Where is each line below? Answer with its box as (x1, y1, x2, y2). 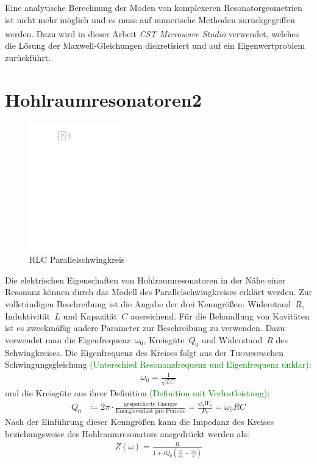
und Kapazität (63, 309, 118, 322)
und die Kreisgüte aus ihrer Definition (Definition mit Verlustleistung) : (5, 387, 270, 399)
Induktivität (5, 309, 51, 322)
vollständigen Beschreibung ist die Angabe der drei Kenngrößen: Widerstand (5, 298, 291, 310)
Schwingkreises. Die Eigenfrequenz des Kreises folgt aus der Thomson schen (5, 346, 284, 359)
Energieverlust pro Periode (115, 408, 186, 415)
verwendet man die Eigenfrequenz (5, 333, 130, 346)
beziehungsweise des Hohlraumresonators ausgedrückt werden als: (5, 427, 249, 440)
